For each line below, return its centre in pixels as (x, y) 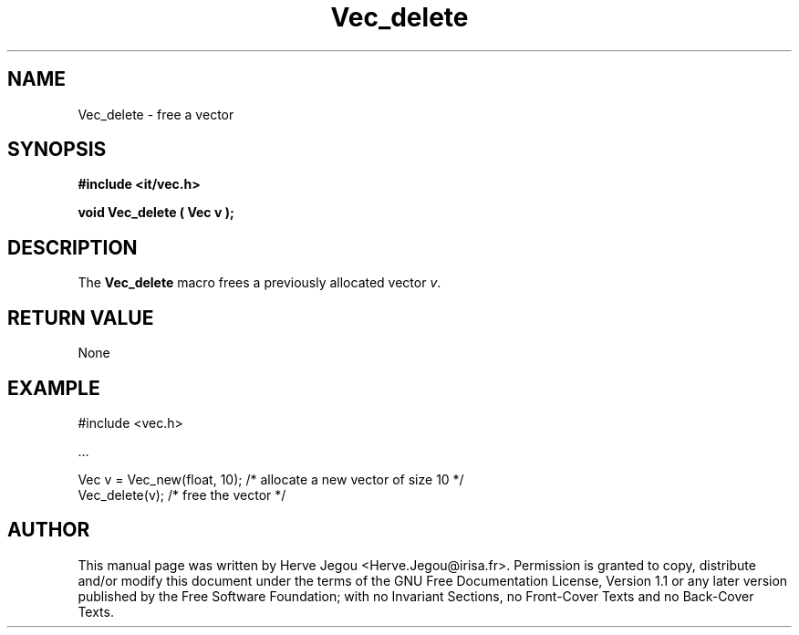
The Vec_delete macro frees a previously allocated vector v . (259, 283)
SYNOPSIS (57, 150)
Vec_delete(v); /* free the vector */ (182, 494)
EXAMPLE (54, 388)
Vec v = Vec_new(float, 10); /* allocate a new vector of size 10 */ (271, 479)
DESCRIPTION (73, 247)
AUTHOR (49, 530)
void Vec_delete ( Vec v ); (156, 213)
